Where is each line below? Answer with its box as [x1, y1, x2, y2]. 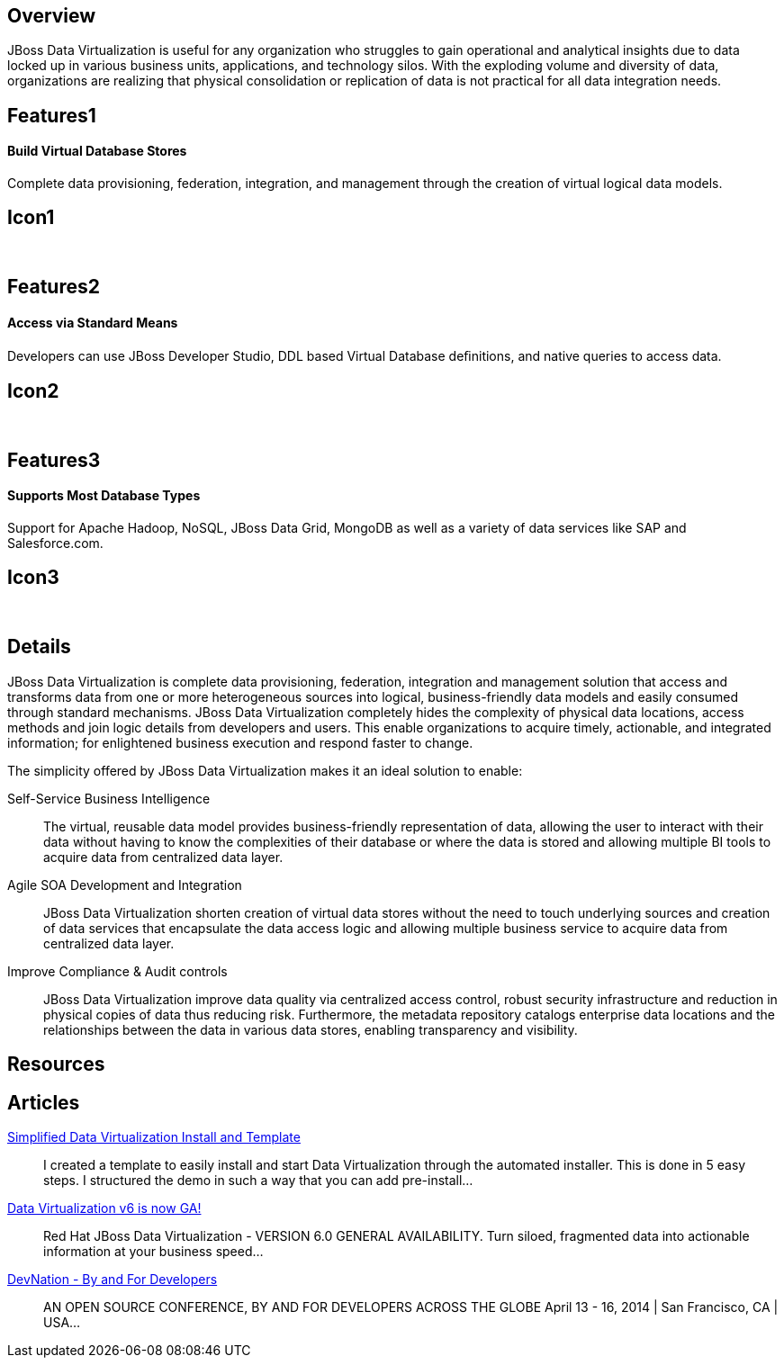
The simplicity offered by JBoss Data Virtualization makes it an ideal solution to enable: [7, 762, 523, 778]
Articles [7, 1091, 80, 1114]
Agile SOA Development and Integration [7, 876, 242, 893]
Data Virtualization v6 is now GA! [7, 1199, 202, 1216]
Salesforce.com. [7, 535, 104, 552]
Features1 [7, 103, 96, 127]
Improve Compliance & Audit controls [7, 963, 228, 979]
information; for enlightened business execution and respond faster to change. [7, 734, 473, 750]
